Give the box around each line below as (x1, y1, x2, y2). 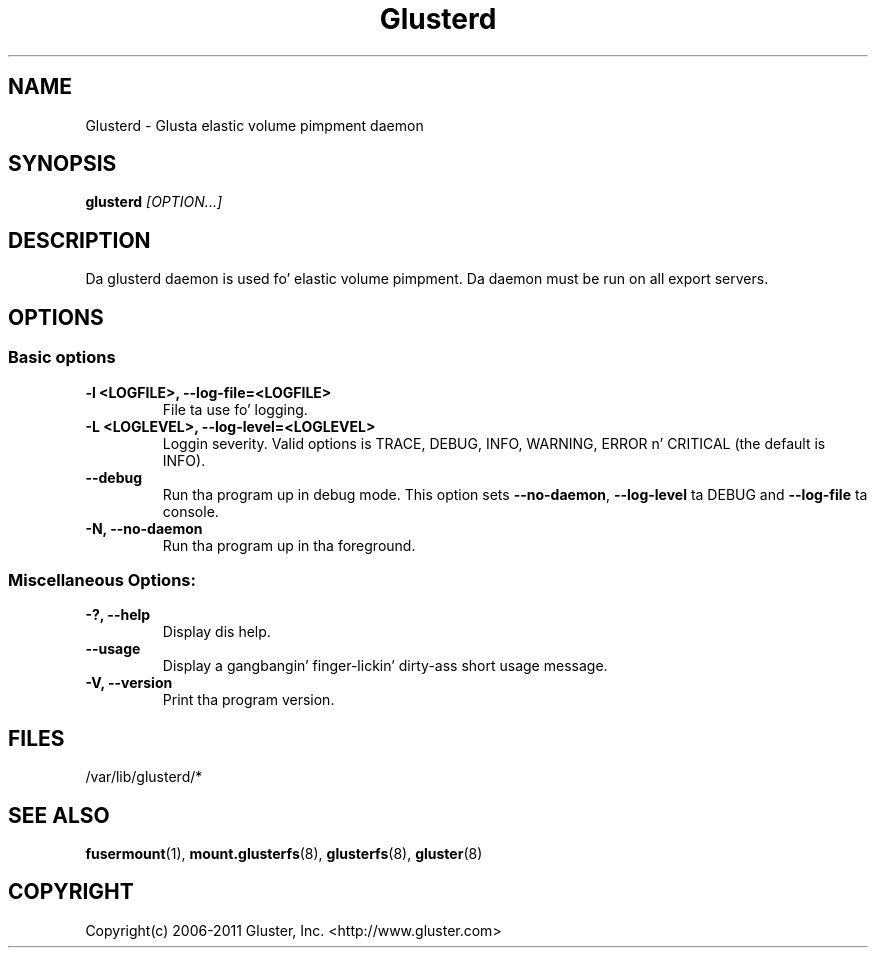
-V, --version (85, 674, 173, 692)
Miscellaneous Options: (8, 569, 196, 590)
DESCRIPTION (8, 227, 151, 253)
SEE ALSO (8, 802, 110, 828)
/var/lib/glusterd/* (85, 768, 203, 786)
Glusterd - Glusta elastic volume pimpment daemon (85, 116, 424, 134)
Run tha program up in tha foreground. (162, 536, 416, 554)
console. (162, 502, 219, 520)
